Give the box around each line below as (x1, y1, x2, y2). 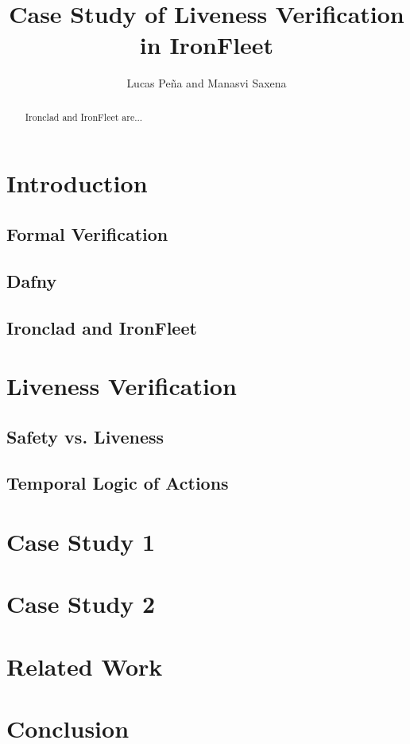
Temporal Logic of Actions (6, 471, 229, 495)
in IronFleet (139, 29, 274, 61)
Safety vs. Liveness (6, 424, 164, 448)
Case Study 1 (6, 525, 156, 558)
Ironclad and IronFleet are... (25, 110, 143, 123)
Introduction (6, 167, 148, 200)
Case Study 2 (6, 587, 156, 620)
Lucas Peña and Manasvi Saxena (126, 75, 287, 91)
